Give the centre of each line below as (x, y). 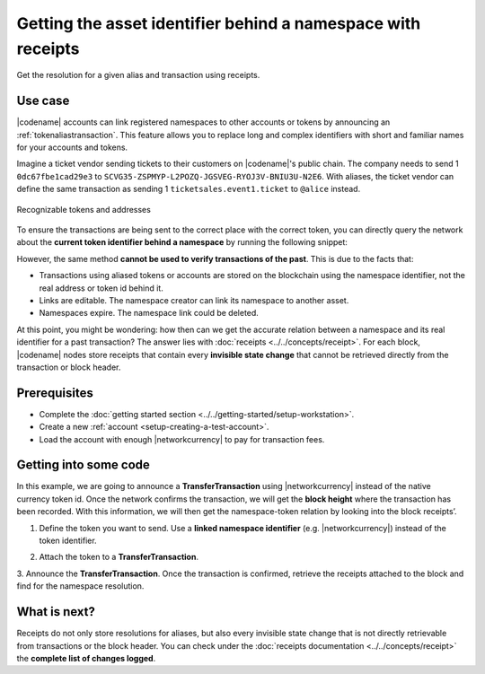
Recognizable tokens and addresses (84, 209)
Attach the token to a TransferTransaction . (119, 557)
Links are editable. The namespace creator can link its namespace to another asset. (194, 300)
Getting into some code (83, 465)
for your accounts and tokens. (72, 147)
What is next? (56, 612)
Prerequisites (55, 393)
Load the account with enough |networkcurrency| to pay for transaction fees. (182, 439)
